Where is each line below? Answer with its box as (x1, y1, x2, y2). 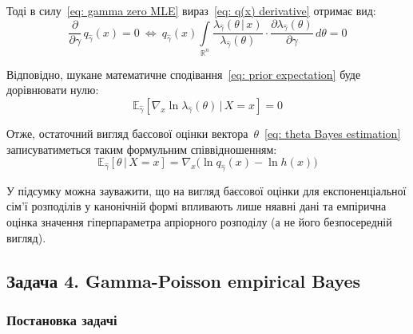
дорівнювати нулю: (6, 81, 99, 98)
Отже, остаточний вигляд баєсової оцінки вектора (6, 124, 248, 141)
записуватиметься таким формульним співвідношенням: (6, 140, 277, 157)
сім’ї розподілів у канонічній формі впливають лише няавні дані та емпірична (6, 198, 387, 214)
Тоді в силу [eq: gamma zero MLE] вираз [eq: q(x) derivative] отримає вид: (6, 2, 376, 18)
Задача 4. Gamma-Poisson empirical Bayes (6, 268, 361, 293)
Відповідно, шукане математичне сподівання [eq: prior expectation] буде (6, 65, 361, 82)
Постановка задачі (6, 309, 117, 329)
